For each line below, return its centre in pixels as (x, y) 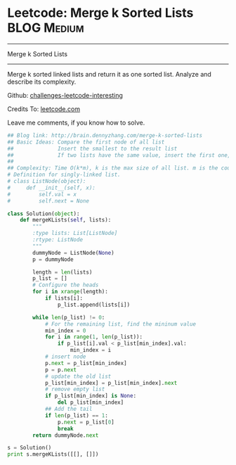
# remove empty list (75, 389)
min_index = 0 (65, 331)
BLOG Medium (46, 28)
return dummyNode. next (66, 435)
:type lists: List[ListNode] (75, 234)
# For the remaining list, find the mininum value (120, 324)
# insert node (65, 357)
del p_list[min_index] (91, 402)
